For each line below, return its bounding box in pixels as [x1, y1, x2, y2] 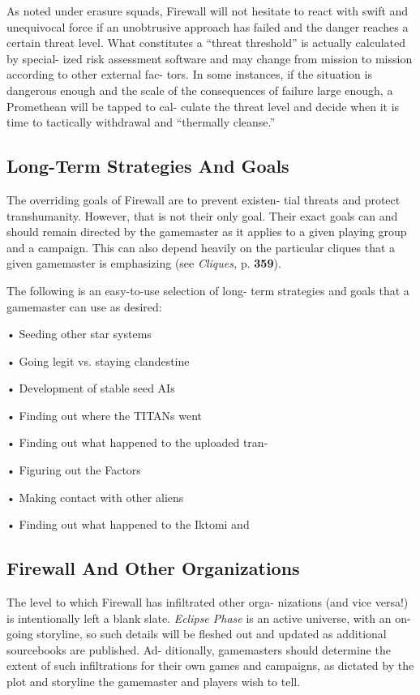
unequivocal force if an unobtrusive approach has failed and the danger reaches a [6, 18, 409, 35]
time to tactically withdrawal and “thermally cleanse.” [6, 114, 276, 131]
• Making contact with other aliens [6, 488, 184, 505]
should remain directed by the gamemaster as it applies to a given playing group [6, 223, 407, 240]
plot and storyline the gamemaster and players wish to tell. [6, 673, 301, 690]
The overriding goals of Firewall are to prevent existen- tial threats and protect [6, 191, 401, 208]
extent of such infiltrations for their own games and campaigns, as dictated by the [6, 657, 414, 674]
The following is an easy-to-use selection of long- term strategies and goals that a [6, 281, 409, 298]
